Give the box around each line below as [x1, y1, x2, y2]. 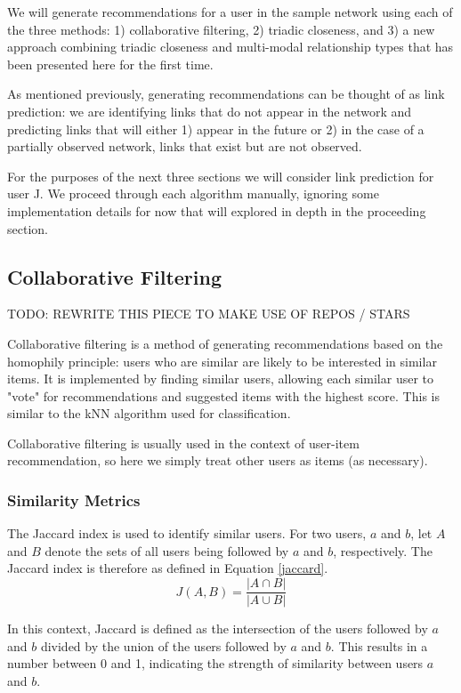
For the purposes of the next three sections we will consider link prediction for [7, 166, 434, 185]
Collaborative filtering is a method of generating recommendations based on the [7, 334, 443, 352]
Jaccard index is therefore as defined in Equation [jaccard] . [7, 559, 328, 577]
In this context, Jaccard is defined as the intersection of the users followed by [7, 619, 428, 638]
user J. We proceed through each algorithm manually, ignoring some [7, 184, 379, 203]
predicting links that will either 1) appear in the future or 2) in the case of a [7, 119, 425, 138]
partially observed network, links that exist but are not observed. [7, 137, 362, 156]
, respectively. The [333, 541, 433, 560]
